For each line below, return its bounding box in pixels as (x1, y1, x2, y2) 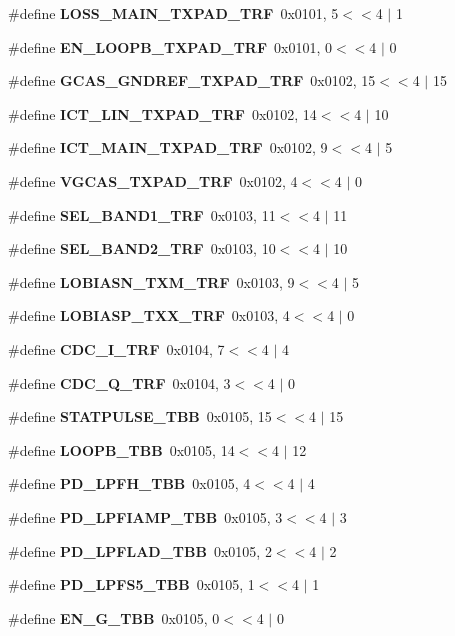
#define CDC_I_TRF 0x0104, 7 (8, 338, 225, 359)
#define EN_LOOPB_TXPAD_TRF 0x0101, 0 (8, 36, 333, 57)
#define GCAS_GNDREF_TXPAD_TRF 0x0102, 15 (8, 70, 376, 91)
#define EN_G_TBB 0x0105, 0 (8, 607, 220, 628)
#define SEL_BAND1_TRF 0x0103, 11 (8, 204, 276, 225)
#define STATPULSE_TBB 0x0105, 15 (8, 406, 272, 427)
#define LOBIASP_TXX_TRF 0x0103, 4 (8, 305, 290, 326)
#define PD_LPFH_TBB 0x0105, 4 (8, 473, 251, 494)
